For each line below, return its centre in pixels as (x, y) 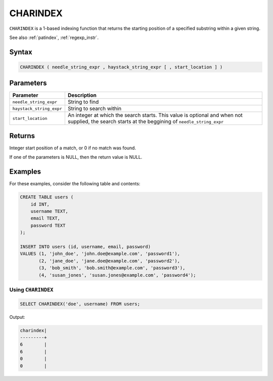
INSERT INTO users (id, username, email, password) (85, 246)
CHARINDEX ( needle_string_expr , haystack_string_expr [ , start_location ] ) (121, 67)
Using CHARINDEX (31, 289)
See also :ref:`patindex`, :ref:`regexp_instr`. (54, 37)
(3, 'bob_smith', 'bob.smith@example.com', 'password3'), (112, 268)
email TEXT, (45, 218)
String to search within (95, 109)
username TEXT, (49, 211)
